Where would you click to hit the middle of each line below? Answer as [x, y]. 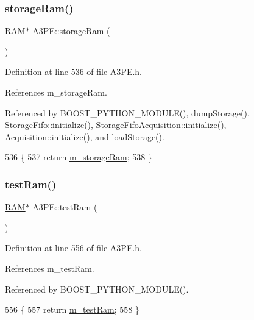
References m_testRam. [50, 268]
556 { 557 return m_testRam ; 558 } [72, 309]
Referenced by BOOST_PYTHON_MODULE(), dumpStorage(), [127, 112]
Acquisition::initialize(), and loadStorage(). [85, 136]
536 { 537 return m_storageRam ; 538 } [79, 157]
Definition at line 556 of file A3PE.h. [74, 248]
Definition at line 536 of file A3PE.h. [74, 72]
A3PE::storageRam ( [71, 31]
